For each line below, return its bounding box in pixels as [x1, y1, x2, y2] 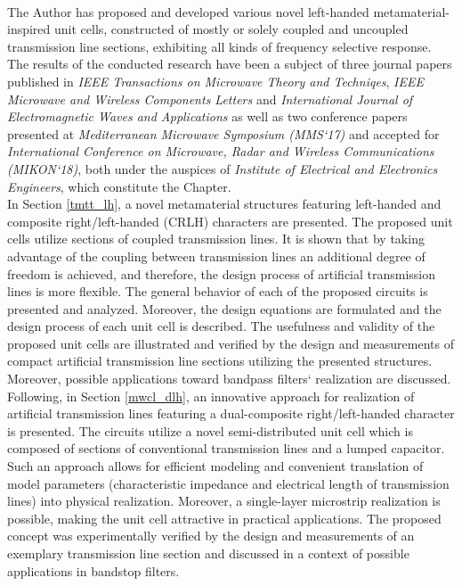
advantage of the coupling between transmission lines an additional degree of [7, 246, 426, 265]
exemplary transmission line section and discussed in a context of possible [7, 544, 409, 562]
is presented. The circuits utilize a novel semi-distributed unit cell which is [7, 421, 413, 440]
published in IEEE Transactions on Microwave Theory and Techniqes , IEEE [7, 71, 424, 90]
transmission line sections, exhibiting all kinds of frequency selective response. [7, 37, 432, 55]
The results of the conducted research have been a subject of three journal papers [7, 54, 452, 73]
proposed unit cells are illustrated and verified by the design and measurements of [7, 334, 454, 352]
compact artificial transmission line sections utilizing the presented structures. [7, 351, 433, 370]
